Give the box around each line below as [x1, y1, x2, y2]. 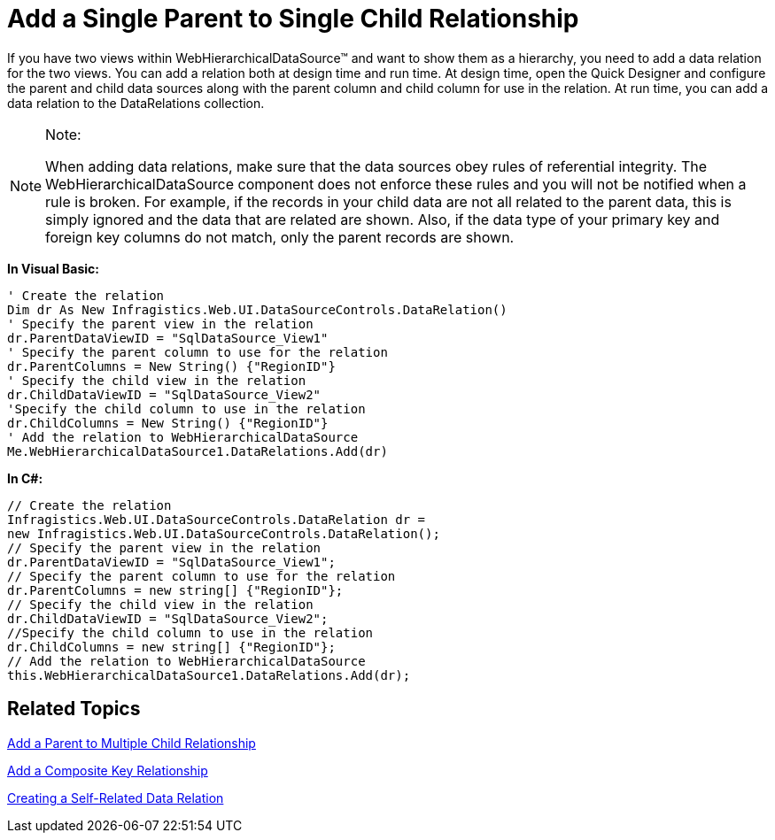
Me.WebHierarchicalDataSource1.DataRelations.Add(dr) [7, 443, 388, 459]
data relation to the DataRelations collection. [7, 95, 265, 111]
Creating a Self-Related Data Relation [7, 790, 224, 805]
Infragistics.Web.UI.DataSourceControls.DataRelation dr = [7, 512, 426, 527]
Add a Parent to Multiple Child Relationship [7, 735, 256, 751]
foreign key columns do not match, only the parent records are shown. [45, 227, 515, 246]
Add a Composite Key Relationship [7, 762, 208, 778]
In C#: [7, 470, 43, 486]
